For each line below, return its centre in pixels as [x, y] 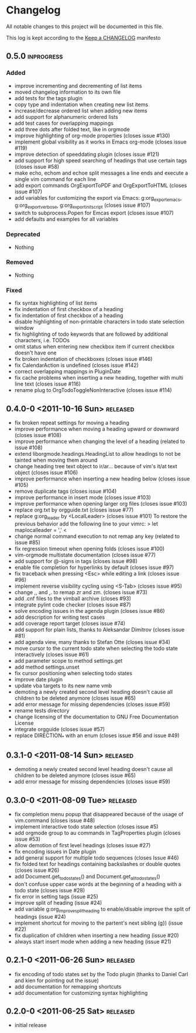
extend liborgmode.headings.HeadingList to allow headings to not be [98, 454]
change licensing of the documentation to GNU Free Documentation [97, 717]
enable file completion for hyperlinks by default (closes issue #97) [94, 567]
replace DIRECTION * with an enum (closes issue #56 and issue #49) [97, 736]
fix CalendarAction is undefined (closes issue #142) [77, 365]
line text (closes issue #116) [47, 384]
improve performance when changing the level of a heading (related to [100, 441]
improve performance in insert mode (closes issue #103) [82, 497]
